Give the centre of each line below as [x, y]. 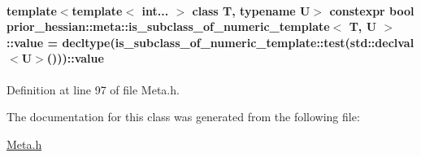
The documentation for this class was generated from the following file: [183, 117]
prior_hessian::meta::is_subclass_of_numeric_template [168, 26]
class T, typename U [251, 10]
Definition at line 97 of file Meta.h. [93, 89]
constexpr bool [372, 10]
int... [155, 10]
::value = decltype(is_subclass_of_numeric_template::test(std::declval [210, 42]
